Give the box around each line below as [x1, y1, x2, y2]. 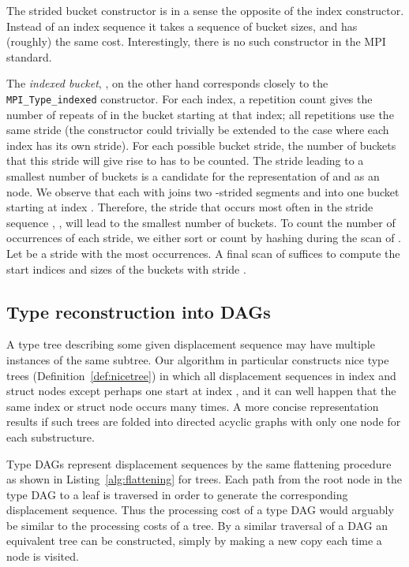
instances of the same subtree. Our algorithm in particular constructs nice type [6, 351, 389, 367]
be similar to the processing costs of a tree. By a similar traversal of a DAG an [6, 517, 388, 533]
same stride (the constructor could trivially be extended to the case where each [6, 121, 389, 138]
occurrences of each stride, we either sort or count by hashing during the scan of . [6, 229, 401, 246]
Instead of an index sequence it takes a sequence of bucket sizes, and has [6, 17, 358, 34]
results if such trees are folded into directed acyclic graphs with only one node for [6, 413, 401, 430]
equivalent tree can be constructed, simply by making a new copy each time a [6, 532, 382, 549]
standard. [6, 48, 52, 65]
